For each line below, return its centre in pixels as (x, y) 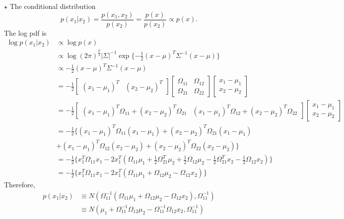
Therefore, (20, 185)
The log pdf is (25, 32)
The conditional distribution (53, 6)
